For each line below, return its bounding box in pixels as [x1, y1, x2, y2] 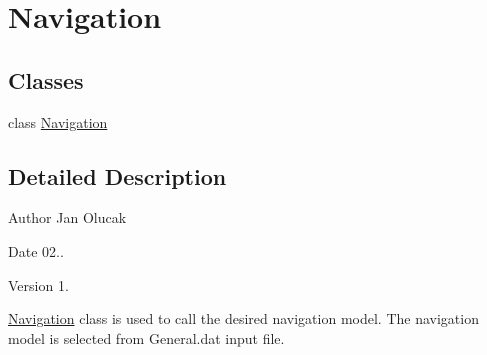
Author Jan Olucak [8, 207, 127, 228]
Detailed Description [8, 160, 227, 191]
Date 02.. [8, 240, 64, 261]
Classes [8, 64, 84, 95]
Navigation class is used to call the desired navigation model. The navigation [8, 308, 479, 329]
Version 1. [8, 274, 69, 295]
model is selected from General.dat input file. [8, 327, 285, 348]
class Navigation [8, 111, 108, 132]
